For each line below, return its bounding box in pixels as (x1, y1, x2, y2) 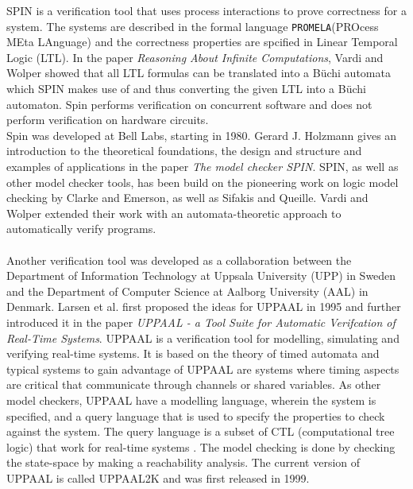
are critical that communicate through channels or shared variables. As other (6, 376, 381, 393)
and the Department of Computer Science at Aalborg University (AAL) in (6, 282, 369, 299)
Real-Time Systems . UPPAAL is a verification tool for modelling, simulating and (6, 329, 399, 346)
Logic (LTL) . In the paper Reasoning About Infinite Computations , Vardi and (6, 49, 384, 65)
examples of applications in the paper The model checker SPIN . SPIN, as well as (6, 158, 399, 174)
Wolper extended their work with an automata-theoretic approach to (6, 204, 342, 221)
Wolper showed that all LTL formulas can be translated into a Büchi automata (6, 64, 391, 81)
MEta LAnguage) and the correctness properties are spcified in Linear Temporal (6, 33, 398, 50)
